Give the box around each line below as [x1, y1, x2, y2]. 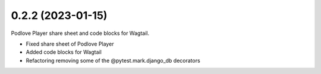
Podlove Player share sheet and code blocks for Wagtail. [11, 30, 150, 37]
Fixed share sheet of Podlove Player [26, 40, 114, 47]
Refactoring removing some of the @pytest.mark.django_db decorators [26, 57, 200, 64]
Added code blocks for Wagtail [26, 49, 102, 56]
